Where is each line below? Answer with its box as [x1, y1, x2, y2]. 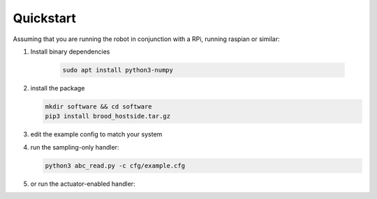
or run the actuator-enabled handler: [30, 180, 135, 188]
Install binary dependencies [30, 47, 110, 56]
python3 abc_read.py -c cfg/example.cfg [45, 161, 185, 170]
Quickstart [13, 10, 77, 26]
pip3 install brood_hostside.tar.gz [45, 112, 171, 120]
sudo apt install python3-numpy [62, 66, 174, 74]
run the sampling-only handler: [30, 143, 119, 151]
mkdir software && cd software [45, 102, 153, 111]
